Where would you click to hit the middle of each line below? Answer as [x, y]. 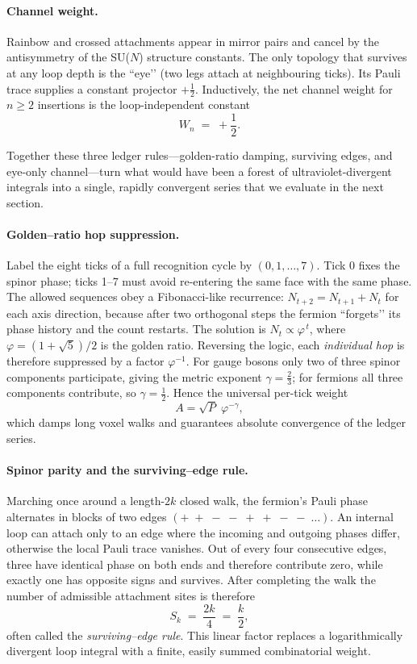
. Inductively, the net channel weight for [294, 88]
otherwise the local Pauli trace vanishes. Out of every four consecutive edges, [197, 548]
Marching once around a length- [86, 501]
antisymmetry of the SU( [68, 57]
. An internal [362, 517]
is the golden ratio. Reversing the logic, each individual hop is [252, 345]
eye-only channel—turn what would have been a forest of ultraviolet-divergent [199, 171]
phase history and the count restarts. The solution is [136, 329]
